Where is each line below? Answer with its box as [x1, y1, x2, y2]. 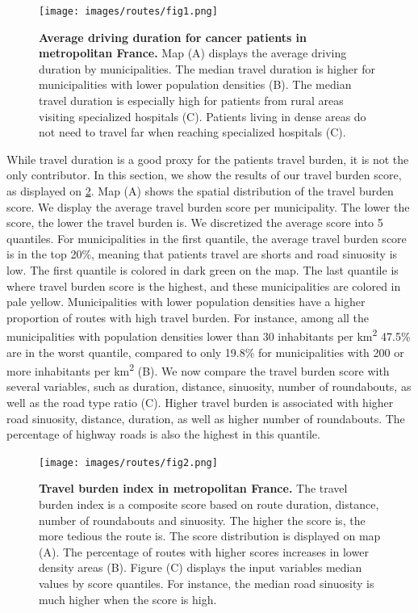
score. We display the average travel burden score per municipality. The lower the [6, 198, 410, 215]
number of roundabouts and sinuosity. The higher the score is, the [39, 511, 366, 528]
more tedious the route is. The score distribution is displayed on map [39, 527, 381, 544]
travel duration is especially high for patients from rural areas [39, 92, 344, 109]
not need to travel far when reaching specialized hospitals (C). [39, 124, 346, 141]
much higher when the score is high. [39, 590, 217, 607]
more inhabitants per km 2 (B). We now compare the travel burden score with [6, 360, 390, 379]
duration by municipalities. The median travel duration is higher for [39, 60, 375, 77]
